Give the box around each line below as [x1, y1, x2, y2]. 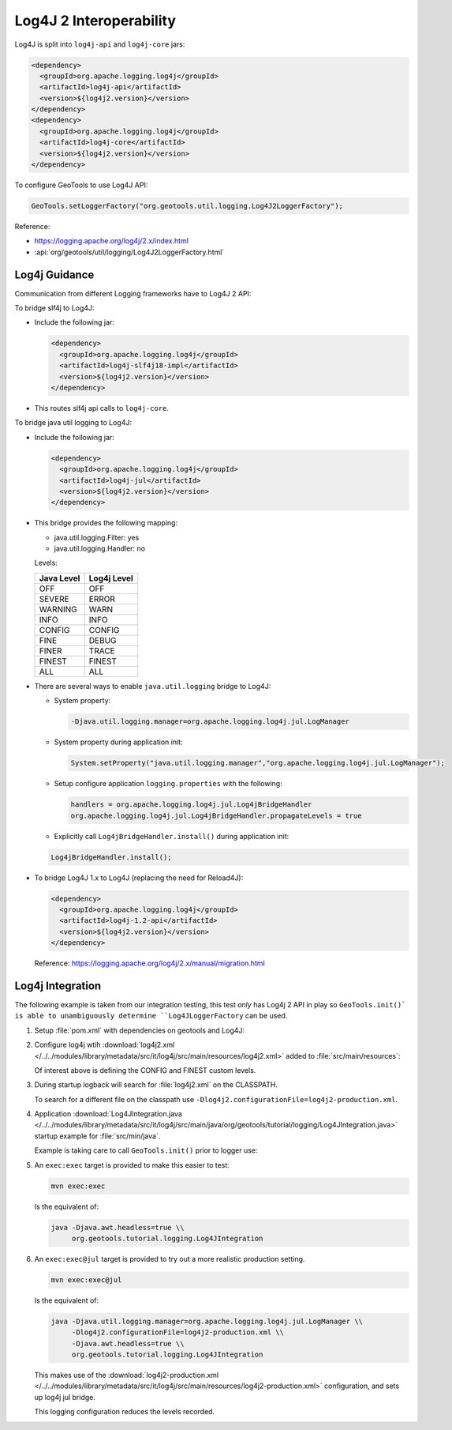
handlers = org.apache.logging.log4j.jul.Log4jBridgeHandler [70, 800, 312, 809]
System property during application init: [54, 737, 183, 747]
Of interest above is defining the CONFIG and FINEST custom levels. [34, 1065, 256, 1074]
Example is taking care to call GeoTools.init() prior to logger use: [34, 1146, 258, 1155]
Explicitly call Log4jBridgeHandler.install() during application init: [54, 831, 290, 841]
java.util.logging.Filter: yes [54, 532, 140, 542]
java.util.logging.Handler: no [54, 544, 146, 553]
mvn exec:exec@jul [50, 1275, 122, 1284]
